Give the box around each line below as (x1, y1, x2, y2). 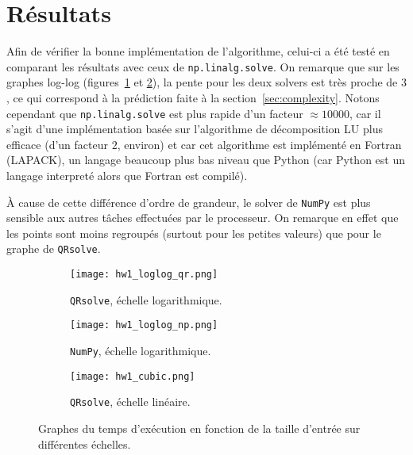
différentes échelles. (38, 435, 131, 452)
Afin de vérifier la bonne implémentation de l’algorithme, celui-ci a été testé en (6, 43, 390, 59)
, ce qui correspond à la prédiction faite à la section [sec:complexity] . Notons (6, 89, 380, 105)
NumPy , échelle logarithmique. (70, 342, 211, 359)
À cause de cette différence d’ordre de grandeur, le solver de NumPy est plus (6, 193, 371, 210)
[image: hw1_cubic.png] (70, 370, 195, 382)
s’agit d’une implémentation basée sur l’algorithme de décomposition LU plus (6, 120, 383, 137)
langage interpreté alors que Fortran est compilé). (6, 167, 248, 183)
